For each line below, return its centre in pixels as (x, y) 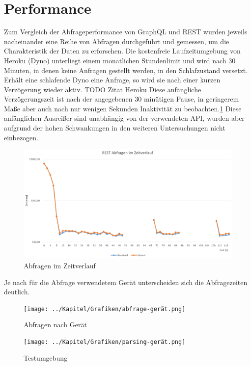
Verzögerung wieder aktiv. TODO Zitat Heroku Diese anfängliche (103, 89)
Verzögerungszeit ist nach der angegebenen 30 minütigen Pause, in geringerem (122, 99)
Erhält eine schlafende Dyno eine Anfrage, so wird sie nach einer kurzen (112, 80)
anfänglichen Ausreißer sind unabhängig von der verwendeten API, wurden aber (124, 118)
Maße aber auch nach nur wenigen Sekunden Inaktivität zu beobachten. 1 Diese (123, 108)
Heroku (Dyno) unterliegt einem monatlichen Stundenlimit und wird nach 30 (120, 60)
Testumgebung (46, 357)
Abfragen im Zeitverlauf (60, 266)
